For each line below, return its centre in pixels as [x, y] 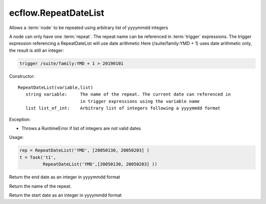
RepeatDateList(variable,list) [56, 88]
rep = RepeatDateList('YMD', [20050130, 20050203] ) [84, 151]
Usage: [17, 137]
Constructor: [22, 76]
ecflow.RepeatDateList [57, 13]
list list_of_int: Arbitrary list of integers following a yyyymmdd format [123, 108]
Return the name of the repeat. [40, 186]
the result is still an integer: [36, 50]
